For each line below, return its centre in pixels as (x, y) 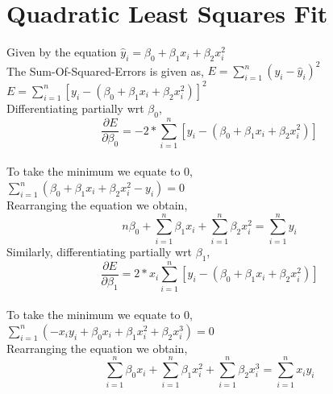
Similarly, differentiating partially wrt (100, 251)
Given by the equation (62, 52)
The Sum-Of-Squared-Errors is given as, (105, 71)
